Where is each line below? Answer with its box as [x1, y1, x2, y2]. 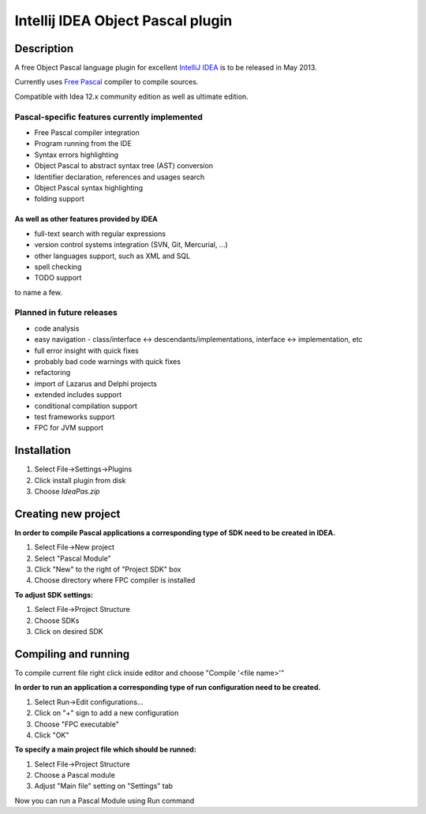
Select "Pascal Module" [34, 553, 112, 563]
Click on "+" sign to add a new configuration [34, 708, 179, 718]
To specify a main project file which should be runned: [14, 745, 196, 754]
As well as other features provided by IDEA [14, 214, 158, 224]
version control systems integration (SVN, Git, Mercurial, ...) [34, 240, 228, 249]
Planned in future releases [14, 307, 118, 318]
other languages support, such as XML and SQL [34, 251, 191, 261]
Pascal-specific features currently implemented [14, 111, 203, 122]
